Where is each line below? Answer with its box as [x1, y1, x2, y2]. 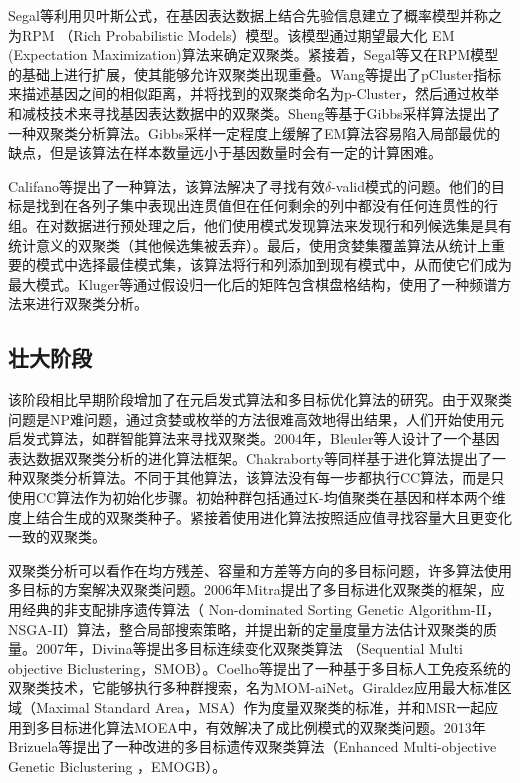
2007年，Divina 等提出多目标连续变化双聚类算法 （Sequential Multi [35, 638, 463, 659]
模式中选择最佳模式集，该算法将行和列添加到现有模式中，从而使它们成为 [35, 254, 512, 275]
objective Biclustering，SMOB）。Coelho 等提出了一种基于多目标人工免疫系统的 [8, 657, 511, 678]
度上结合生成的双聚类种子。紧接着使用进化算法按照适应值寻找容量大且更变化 [8, 506, 512, 527]
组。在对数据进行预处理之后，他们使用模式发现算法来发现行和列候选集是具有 [8, 214, 512, 235]
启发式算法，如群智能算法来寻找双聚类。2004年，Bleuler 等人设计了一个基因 [8, 428, 500, 449]
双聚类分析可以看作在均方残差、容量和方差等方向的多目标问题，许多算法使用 [8, 559, 512, 580]
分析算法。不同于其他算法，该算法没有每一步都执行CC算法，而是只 [63, 467, 505, 488]
